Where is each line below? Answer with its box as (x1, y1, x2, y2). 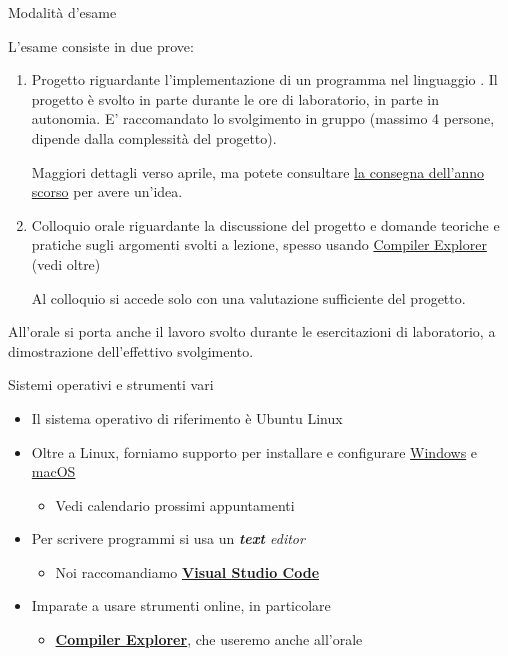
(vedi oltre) (31, 253, 101, 274)
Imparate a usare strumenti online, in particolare (31, 595, 331, 616)
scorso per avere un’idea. (31, 181, 183, 202)
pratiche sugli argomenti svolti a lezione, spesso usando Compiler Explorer (31, 234, 487, 255)
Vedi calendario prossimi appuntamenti (55, 494, 295, 515)
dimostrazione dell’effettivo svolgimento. (8, 340, 254, 361)
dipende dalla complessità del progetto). (31, 127, 277, 148)
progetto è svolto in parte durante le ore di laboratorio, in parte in (31, 88, 439, 109)
